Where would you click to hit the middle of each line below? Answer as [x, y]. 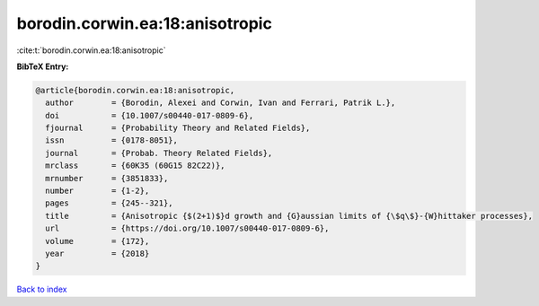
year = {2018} [97, 254]
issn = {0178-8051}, [112, 140]
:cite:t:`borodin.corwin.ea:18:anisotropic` [91, 50]
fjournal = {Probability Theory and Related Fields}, [178, 128]
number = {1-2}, [97, 191]
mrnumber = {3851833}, [107, 178]
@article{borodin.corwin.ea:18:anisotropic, [135, 90]
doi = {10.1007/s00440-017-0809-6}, [150, 115]
